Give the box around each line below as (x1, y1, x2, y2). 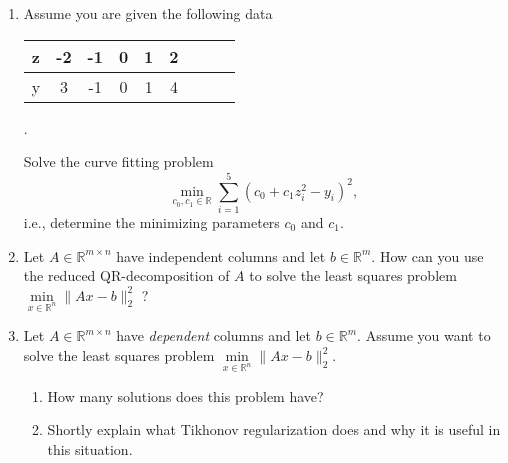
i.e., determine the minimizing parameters (23, 211, 280, 232)
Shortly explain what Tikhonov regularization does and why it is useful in (47, 419, 501, 440)
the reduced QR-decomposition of (23, 265, 230, 286)
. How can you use (371, 245, 484, 266)
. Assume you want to (357, 325, 491, 346)
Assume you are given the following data (23, 3, 273, 23)
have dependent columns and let (116, 325, 311, 346)
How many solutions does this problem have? (47, 385, 324, 406)
